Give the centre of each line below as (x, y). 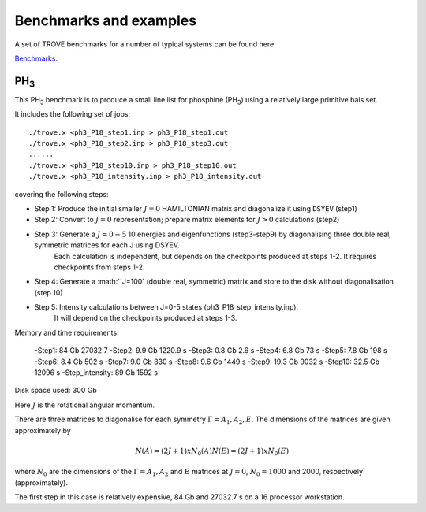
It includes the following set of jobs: (72, 114)
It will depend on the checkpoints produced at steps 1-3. (146, 318)
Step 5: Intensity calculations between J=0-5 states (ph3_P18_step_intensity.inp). (166, 307)
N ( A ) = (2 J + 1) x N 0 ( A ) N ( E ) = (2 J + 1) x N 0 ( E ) (212, 451)
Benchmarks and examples (106, 20)
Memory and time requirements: (67, 332)
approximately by (43, 430)
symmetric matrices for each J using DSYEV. (107, 245)
